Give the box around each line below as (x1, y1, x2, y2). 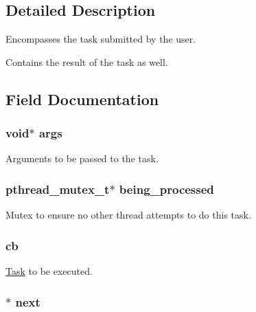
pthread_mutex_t (5, 180, 110, 197)
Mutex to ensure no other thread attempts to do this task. (5, 208, 251, 222)
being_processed (119, 180, 214, 197)
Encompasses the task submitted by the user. (5, 32, 196, 46)
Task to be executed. (5, 264, 93, 278)
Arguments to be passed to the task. (5, 151, 159, 166)
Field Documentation (5, 88, 159, 109)
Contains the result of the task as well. (5, 54, 168, 69)
